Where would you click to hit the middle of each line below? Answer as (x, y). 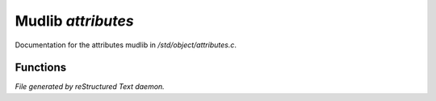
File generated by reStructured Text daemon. (90, 87)
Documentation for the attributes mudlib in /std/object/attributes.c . (126, 45)
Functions (41, 68)
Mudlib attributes (74, 21)
